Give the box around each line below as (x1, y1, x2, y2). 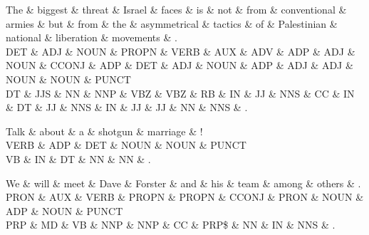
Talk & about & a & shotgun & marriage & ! (6, 123, 203, 138)
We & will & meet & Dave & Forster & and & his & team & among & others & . (6, 175, 361, 190)
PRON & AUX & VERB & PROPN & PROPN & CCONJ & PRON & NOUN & (6, 189, 364, 204)
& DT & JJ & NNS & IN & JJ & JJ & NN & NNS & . (6, 100, 248, 115)
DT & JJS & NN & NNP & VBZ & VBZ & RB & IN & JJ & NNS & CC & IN (6, 85, 355, 100)
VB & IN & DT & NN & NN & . (6, 151, 151, 166)
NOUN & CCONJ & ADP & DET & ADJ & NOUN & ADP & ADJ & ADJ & (6, 58, 353, 73)
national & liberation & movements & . (6, 30, 177, 45)
